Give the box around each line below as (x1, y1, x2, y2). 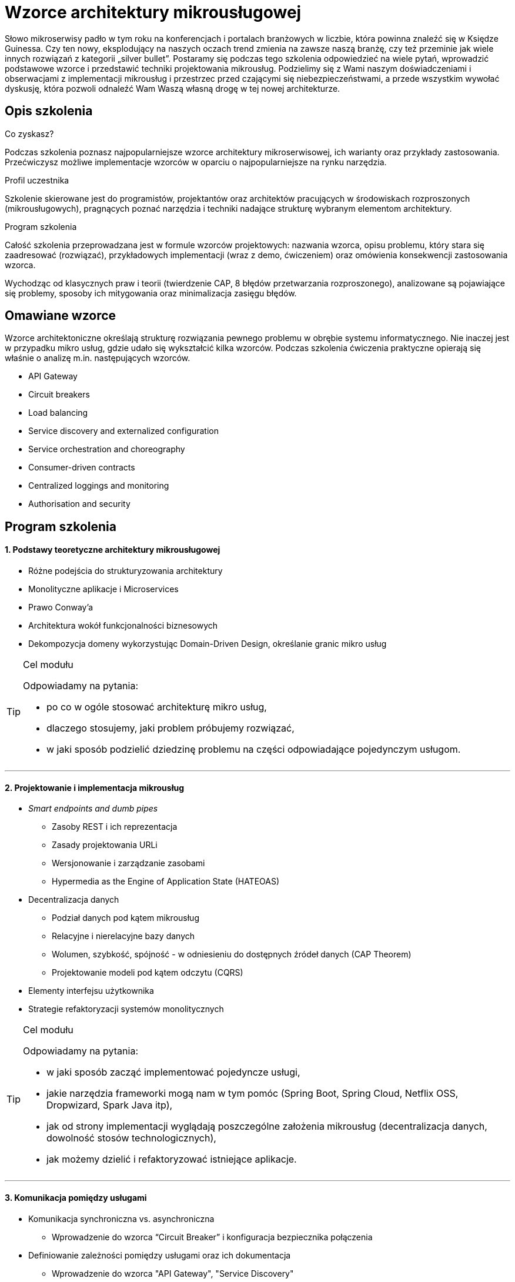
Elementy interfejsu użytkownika (28, 986, 154, 996)
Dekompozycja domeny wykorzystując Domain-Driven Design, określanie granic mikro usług (28, 639, 387, 649)
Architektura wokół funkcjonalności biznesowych (28, 620, 218, 631)
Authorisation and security (28, 499, 131, 509)
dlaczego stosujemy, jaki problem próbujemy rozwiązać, (46, 722, 295, 735)
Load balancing (28, 408, 88, 418)
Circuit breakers (28, 389, 90, 400)
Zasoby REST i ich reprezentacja (52, 822, 178, 832)
